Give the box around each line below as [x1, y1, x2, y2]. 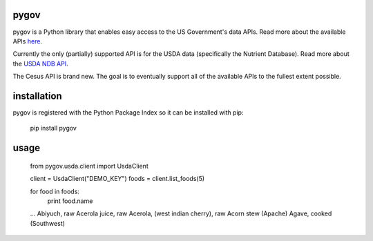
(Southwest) [30, 219, 66, 227]
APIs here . [12, 37, 43, 45]
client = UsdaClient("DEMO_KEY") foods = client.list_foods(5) [30, 175, 205, 183]
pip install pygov [30, 124, 77, 133]
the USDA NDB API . [12, 59, 68, 68]
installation [12, 90, 62, 102]
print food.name [47, 197, 93, 205]
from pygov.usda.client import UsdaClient [30, 162, 149, 170]
